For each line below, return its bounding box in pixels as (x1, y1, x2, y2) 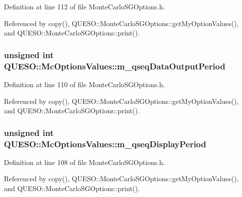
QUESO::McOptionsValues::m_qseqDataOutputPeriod (4, 60, 225, 72)
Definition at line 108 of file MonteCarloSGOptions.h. (4, 157, 165, 167)
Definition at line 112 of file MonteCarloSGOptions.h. (4, 1, 165, 11)
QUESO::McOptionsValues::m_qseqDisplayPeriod (4, 137, 206, 150)
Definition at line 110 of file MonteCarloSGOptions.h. (4, 79, 165, 89)
